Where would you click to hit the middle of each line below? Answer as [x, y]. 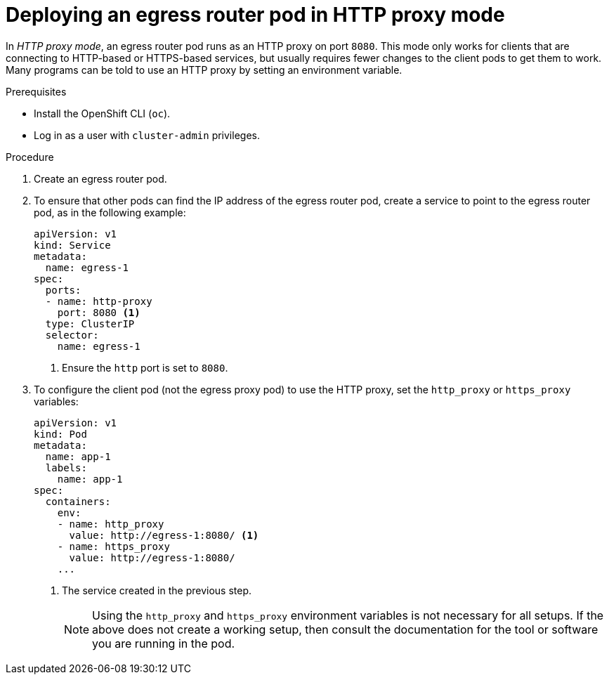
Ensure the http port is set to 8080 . [145, 367]
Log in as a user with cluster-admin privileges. [147, 135]
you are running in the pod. [164, 643]
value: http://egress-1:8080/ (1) [164, 535]
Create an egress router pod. [100, 178]
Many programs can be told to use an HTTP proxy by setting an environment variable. [204, 70]
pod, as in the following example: [110, 212]
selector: [72, 335]
